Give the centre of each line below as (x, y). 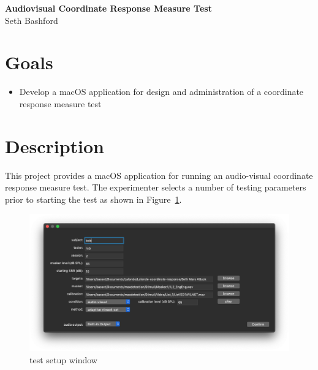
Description (55, 145)
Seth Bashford (32, 20)
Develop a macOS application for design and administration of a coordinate (161, 92)
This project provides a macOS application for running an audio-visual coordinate (159, 175)
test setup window (63, 359)
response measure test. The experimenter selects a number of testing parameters (156, 187)
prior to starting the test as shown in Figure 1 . (93, 199)
